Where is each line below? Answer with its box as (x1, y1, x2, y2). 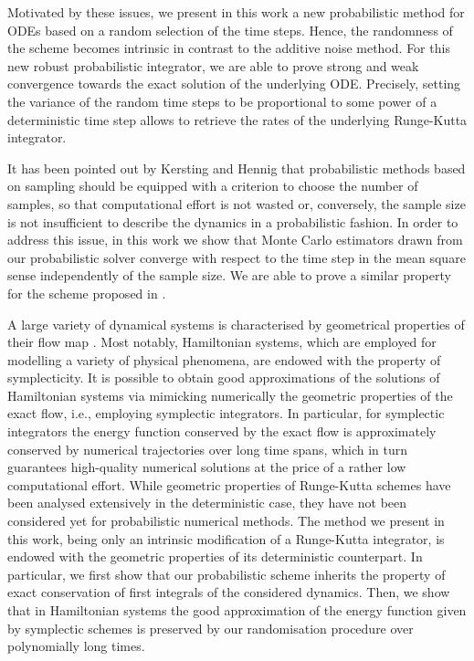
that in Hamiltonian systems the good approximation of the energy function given (7, 601, 467, 619)
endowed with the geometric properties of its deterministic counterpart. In (7, 547, 423, 566)
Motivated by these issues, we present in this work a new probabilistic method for (7, 3, 465, 21)
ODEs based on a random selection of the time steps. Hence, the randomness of (7, 20, 453, 39)
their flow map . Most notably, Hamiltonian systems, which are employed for (7, 332, 437, 351)
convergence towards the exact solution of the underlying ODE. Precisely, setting (7, 74, 461, 93)
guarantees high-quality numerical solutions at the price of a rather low (7, 457, 406, 477)
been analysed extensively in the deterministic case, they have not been (7, 493, 407, 512)
